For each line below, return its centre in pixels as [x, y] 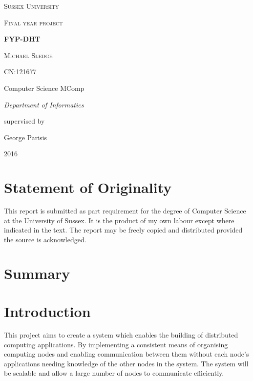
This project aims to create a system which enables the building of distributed [121, 334]
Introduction [47, 311]
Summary [37, 273]
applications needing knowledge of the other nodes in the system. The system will [126, 363]
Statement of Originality [88, 187]
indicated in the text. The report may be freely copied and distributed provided [123, 230]
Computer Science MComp [44, 88]
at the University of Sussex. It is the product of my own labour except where [119, 220]
